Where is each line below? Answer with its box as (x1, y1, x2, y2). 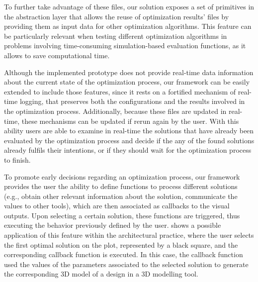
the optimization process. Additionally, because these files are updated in (4, 105, 227, 116)
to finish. (4, 154, 31, 165)
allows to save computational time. (4, 50, 110, 60)
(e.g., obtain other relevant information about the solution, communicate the (4, 190, 238, 201)
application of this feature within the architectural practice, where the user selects (4, 230, 254, 240)
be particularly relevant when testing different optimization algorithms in (4, 30, 227, 41)
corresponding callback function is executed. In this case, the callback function (4, 249, 243, 260)
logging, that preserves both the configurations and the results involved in (19, 96, 245, 106)
